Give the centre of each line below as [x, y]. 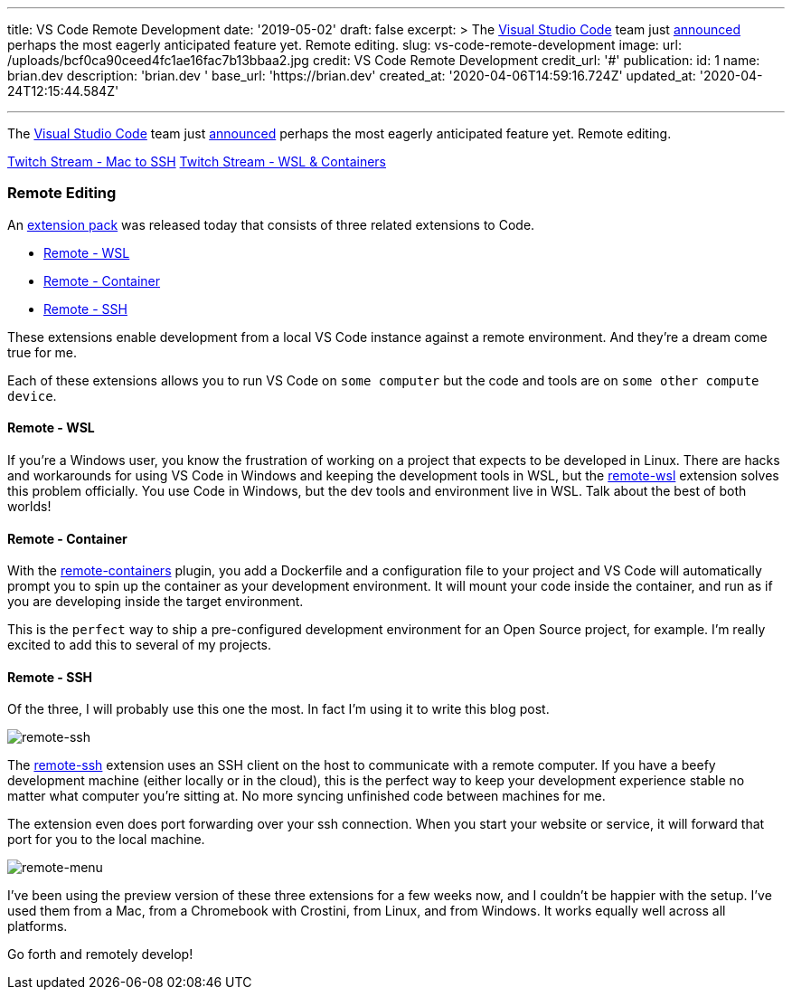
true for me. [42, 352]
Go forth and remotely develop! [100, 954]
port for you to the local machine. [106, 840]
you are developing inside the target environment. [156, 602]
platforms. [38, 926]
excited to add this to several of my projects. [140, 645]
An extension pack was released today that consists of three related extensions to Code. [271, 224]
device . [32, 395]
